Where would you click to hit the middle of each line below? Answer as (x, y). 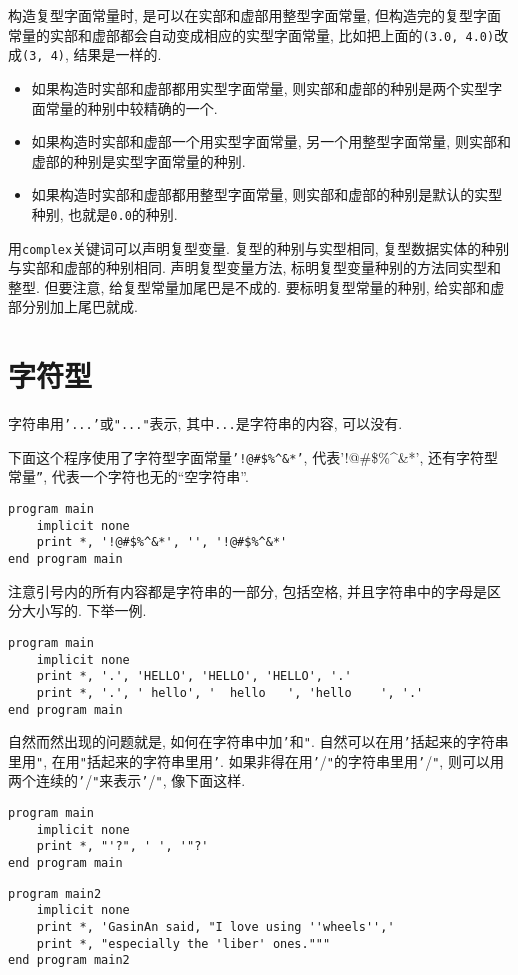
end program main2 (69, 960)
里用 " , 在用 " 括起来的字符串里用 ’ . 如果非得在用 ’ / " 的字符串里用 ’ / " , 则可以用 (256, 760)
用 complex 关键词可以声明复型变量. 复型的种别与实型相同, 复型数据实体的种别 (259, 247)
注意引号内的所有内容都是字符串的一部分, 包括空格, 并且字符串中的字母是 (248, 590)
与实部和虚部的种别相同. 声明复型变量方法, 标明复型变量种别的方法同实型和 (255, 267)
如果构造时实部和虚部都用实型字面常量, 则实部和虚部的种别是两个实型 (260, 87)
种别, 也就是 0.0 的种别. (104, 213)
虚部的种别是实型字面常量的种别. (138, 160)
